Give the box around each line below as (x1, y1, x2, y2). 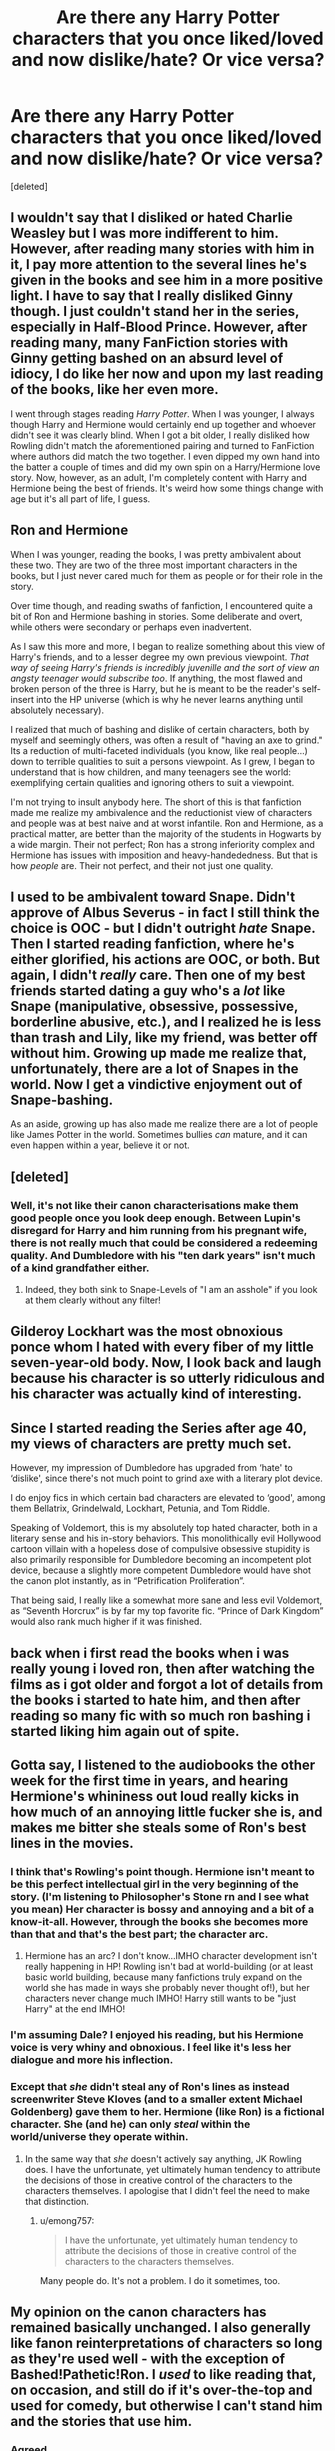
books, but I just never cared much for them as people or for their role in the (10, 569, 323, 581)
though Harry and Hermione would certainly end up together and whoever (10, 418, 317, 430)
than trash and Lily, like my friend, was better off (10, 1029, 318, 1046)
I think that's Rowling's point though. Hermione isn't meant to (10, 1864, 315, 1878)
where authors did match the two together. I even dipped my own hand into (10, 450, 320, 462)
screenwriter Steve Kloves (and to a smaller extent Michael (10, 2092, 303, 2106)
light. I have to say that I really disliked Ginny (10, 287, 293, 305)
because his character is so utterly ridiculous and (10, 1370, 325, 1387)
